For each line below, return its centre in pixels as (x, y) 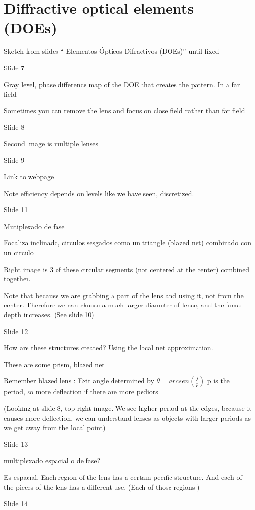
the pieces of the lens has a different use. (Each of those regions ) (102, 487)
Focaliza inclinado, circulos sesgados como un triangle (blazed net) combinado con (128, 243)
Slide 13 (16, 444)
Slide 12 (16, 331)
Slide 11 (16, 210)
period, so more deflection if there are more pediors (81, 391)
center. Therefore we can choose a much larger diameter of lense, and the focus (123, 305)
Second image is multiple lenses (51, 143)
